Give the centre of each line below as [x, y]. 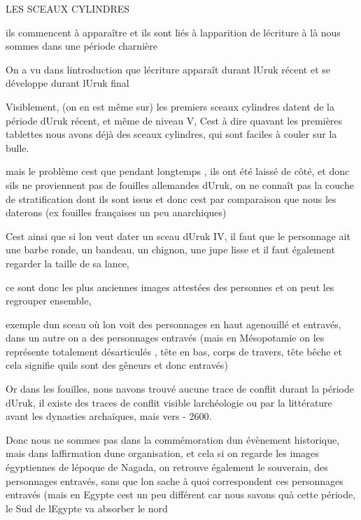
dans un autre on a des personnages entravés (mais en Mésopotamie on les [165, 338]
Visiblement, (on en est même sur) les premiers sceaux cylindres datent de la [170, 106]
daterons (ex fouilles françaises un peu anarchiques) [116, 212]
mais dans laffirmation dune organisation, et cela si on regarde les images [162, 453]
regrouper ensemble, [49, 301]
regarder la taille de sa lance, [68, 263]
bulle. [17, 147]
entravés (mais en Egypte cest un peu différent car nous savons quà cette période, [181, 494]
